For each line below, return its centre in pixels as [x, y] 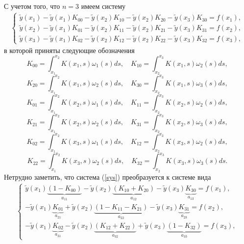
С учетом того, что [32, 6]
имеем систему [103, 6]
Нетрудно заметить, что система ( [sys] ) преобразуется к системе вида [108, 176]
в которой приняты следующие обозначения [69, 50]
